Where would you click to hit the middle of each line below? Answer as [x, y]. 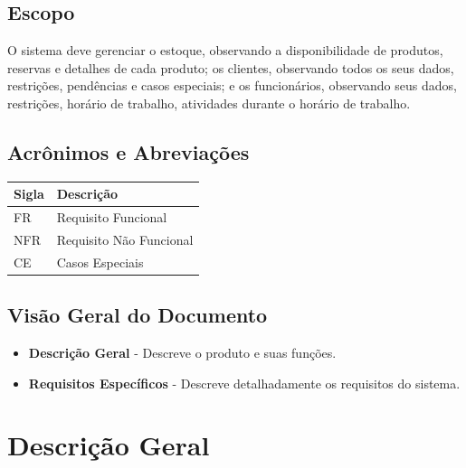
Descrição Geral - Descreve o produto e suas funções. [182, 353]
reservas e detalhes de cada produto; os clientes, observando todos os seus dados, [231, 67]
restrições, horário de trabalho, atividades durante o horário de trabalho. [209, 103]
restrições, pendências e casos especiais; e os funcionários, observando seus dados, [232, 85]
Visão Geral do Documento [138, 315]
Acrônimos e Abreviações [128, 151]
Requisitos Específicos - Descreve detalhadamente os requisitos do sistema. [244, 383]
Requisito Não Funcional [125, 239]
